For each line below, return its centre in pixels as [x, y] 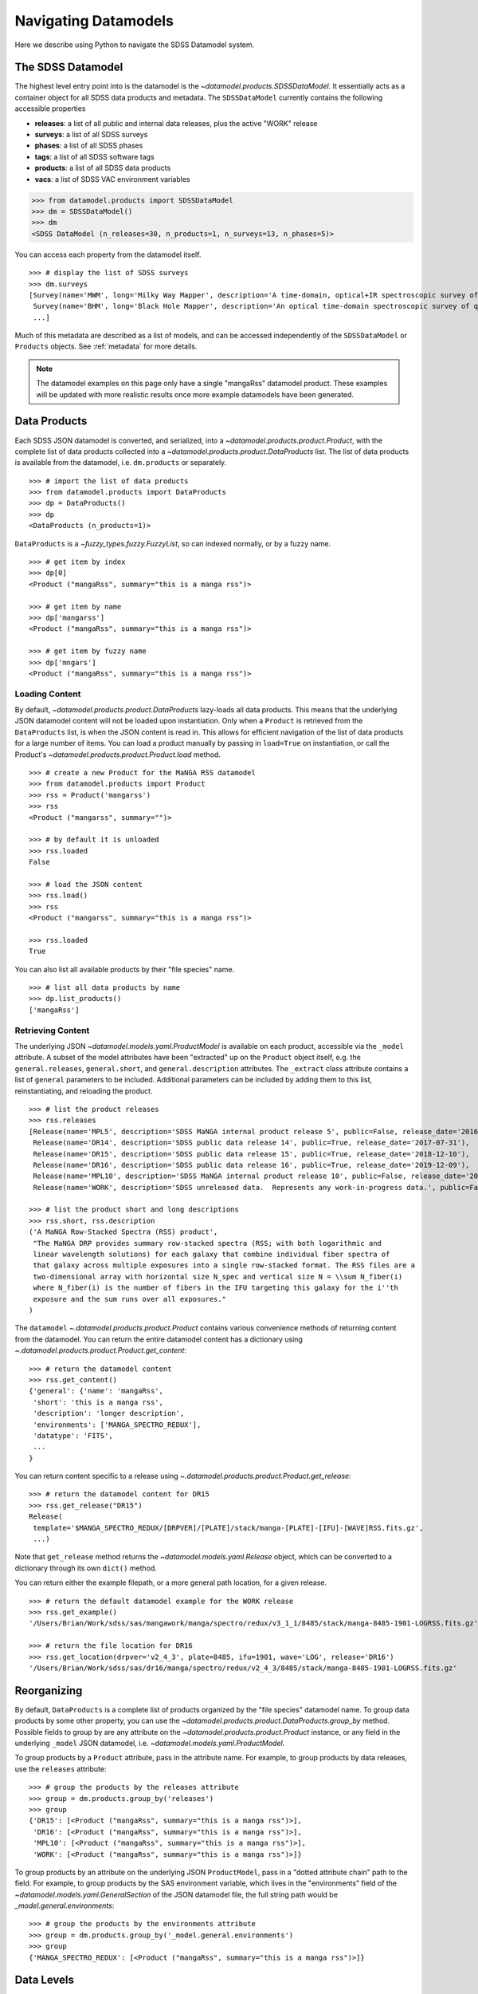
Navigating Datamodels [94, 21]
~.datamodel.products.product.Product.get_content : [101, 1350]
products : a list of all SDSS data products [103, 168]
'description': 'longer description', [109, 1413]
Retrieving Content [52, 1030]
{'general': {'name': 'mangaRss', [96, 1391]
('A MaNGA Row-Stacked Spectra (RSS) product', [123, 1232]
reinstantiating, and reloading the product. [84, 1091]
